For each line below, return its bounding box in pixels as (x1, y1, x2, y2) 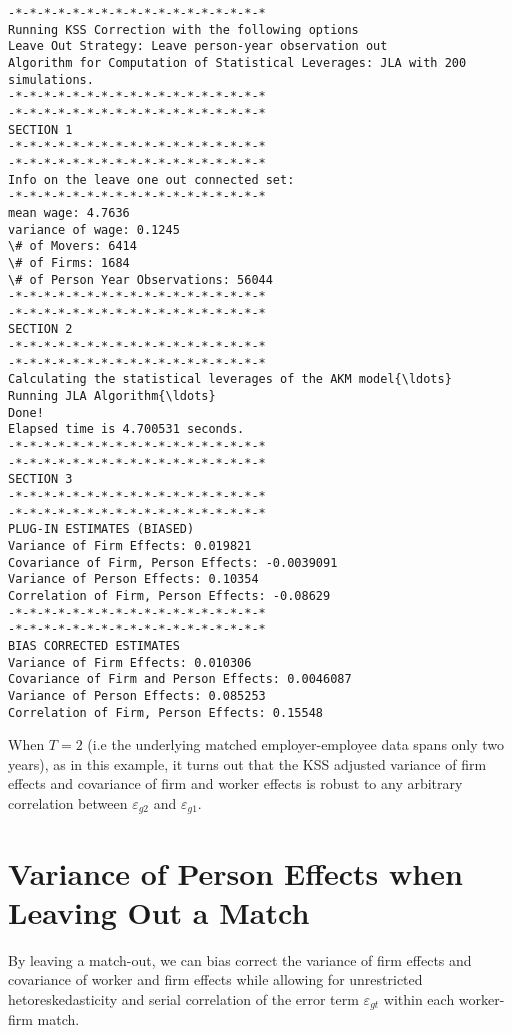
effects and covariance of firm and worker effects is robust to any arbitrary (8, 773, 463, 794)
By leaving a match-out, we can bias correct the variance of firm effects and (8, 949, 472, 970)
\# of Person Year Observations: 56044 (8, 272, 273, 287)
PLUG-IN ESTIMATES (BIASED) (8, 522, 195, 537)
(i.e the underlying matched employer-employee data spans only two (87, 734, 505, 755)
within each (383, 988, 455, 1009)
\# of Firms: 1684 (8, 255, 130, 270)
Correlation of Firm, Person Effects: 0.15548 (8, 705, 323, 720)
